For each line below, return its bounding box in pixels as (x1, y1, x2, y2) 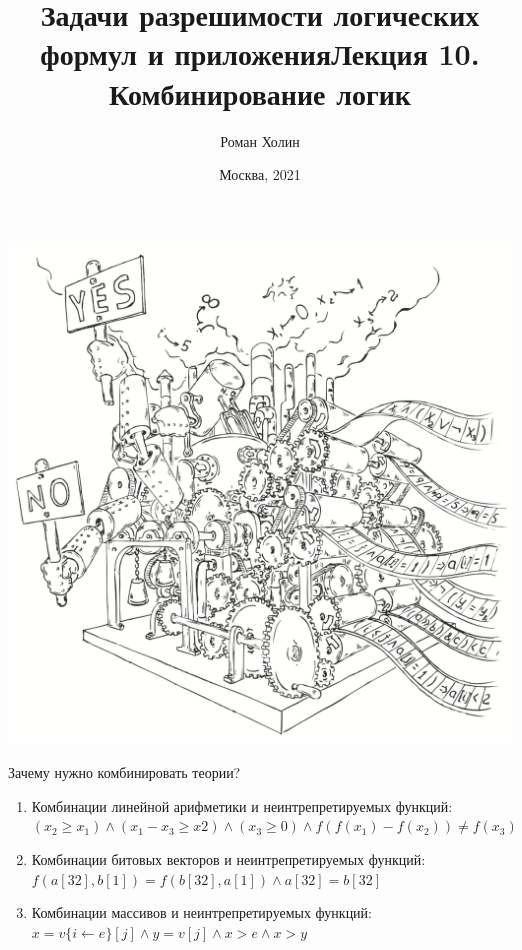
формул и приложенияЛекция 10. (40, 33, 480, 74)
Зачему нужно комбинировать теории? (8, 762, 241, 783)
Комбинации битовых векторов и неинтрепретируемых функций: (31, 849, 426, 870)
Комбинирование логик (109, 72, 411, 113)
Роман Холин (220, 130, 300, 151)
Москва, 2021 (219, 164, 301, 185)
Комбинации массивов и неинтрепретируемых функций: (31, 902, 372, 923)
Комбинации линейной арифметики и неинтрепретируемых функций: (31, 795, 453, 816)
